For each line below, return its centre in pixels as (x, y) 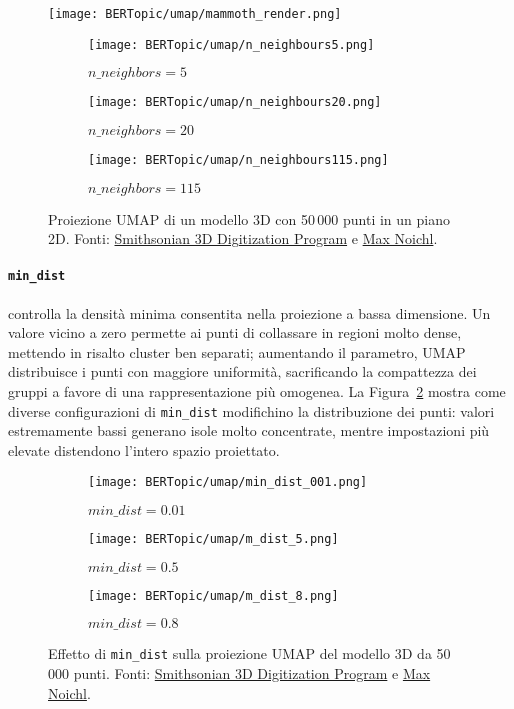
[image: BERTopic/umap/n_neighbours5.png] (231, 44)
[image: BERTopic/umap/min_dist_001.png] (228, 482)
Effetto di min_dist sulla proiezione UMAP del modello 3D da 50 (249, 653)
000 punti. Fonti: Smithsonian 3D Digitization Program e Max (239, 673)
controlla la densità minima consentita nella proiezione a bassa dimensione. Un (249, 312)
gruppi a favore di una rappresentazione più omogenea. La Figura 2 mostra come (257, 391)
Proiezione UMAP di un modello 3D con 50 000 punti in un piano (249, 218)
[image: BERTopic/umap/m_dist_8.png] (213, 595)
